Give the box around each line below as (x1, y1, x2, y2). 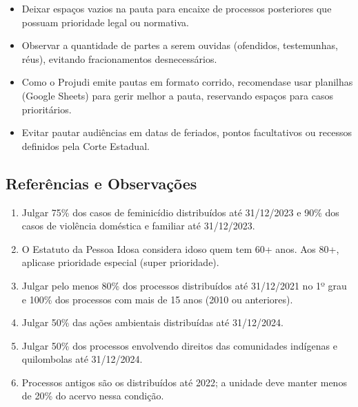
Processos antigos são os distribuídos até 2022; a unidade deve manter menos (21, 375, 347, 389)
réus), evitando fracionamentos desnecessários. (21, 51, 217, 66)
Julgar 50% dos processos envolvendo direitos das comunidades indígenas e (21, 338, 337, 352)
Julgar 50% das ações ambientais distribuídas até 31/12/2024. (21, 315, 284, 330)
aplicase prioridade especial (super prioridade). (21, 255, 219, 269)
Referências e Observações (6, 172, 197, 193)
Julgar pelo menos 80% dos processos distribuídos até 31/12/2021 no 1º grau (21, 278, 347, 292)
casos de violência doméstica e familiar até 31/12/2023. (21, 218, 255, 233)
